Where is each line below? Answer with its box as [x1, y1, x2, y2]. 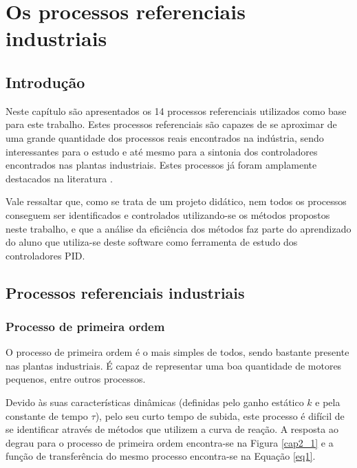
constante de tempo [6, 408, 88, 423]
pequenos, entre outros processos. [6, 372, 146, 386]
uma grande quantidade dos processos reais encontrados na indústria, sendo [6, 130, 324, 145]
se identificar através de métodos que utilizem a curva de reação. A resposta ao [6, 422, 338, 436]
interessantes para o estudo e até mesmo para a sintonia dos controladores [6, 144, 318, 158]
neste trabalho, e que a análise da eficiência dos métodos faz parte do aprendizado [6, 221, 351, 235]
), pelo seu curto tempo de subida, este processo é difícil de [95, 408, 345, 423]
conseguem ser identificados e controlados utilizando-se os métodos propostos [6, 207, 330, 222]
